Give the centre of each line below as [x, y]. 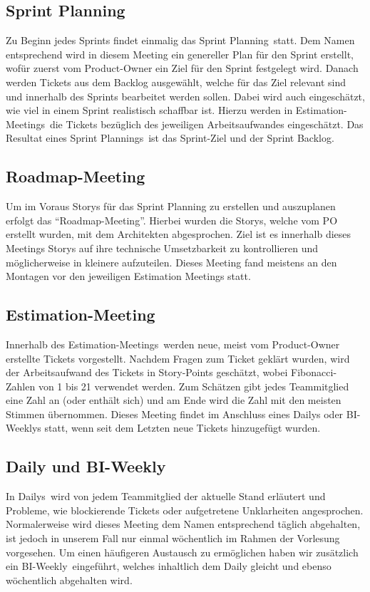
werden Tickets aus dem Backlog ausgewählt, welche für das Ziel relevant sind [176, 82]
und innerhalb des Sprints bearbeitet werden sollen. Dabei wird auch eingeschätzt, [185, 96]
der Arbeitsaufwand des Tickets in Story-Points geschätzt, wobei [147, 372]
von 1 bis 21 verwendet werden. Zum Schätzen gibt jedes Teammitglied [194, 386]
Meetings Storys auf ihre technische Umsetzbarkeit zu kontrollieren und [162, 248]
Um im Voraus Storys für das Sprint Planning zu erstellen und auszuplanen [171, 206]
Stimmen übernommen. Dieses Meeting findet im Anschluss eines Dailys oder [175, 414]
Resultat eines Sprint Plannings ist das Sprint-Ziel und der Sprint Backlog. [170, 138]
